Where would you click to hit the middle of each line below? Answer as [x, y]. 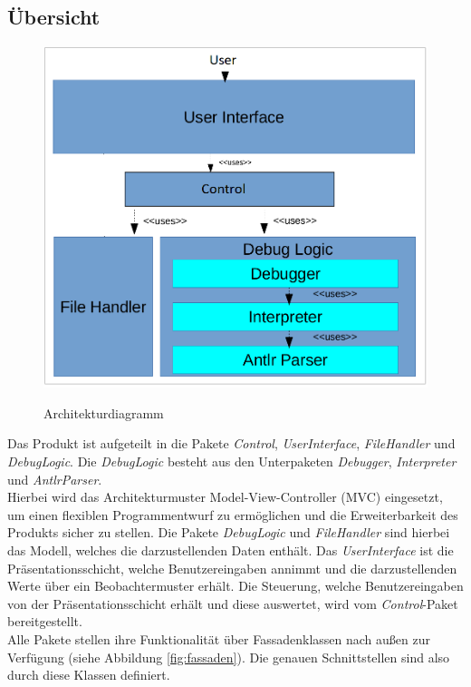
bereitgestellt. [45, 621]
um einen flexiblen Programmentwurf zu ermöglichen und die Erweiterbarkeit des [233, 514]
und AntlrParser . [55, 479]
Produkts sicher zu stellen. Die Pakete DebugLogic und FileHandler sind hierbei [229, 532]
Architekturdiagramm [104, 412]
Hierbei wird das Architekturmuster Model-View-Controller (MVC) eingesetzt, [225, 497]
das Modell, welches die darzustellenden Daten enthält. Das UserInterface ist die [231, 550]
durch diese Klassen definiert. [89, 675]
